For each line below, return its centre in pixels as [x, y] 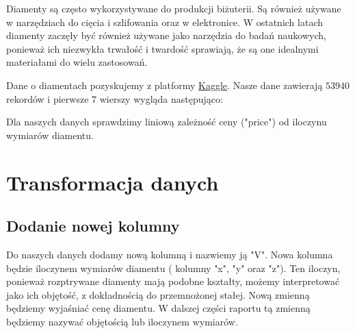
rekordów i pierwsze [48, 98]
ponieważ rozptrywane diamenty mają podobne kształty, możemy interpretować [173, 281]
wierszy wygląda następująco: [161, 98]
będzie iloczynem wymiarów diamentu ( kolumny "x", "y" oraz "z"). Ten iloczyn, [173, 268]
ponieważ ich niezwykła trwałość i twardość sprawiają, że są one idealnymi [162, 48]
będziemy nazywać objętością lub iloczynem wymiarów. [122, 321]
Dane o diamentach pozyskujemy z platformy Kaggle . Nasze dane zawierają [165, 85]
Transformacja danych [113, 182]
